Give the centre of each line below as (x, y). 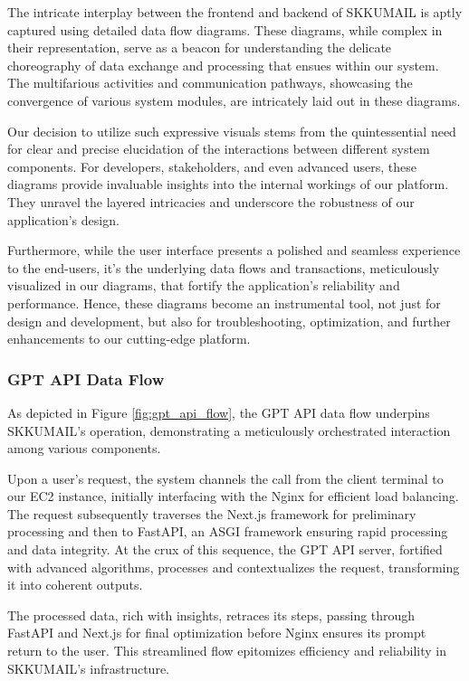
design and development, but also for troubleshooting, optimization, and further (229, 321)
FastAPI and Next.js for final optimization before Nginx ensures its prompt (217, 633)
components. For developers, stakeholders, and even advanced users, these (212, 166)
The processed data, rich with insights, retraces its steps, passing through (211, 615)
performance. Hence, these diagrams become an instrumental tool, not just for (224, 303)
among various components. (84, 448)
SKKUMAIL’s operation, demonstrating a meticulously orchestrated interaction (229, 430)
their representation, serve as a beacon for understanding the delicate (200, 47)
